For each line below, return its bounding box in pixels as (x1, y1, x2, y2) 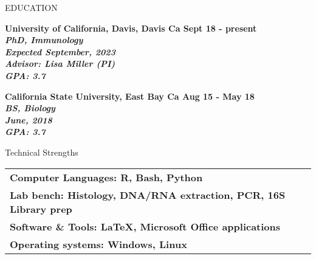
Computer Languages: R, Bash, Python (10, 170, 203, 184)
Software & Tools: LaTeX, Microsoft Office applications (10, 219, 281, 233)
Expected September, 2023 (5, 45, 115, 58)
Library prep (10, 201, 72, 216)
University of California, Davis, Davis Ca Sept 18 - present (5, 21, 257, 34)
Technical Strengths (5, 145, 78, 158)
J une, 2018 (5, 113, 52, 126)
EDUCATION (5, 1, 58, 13)
